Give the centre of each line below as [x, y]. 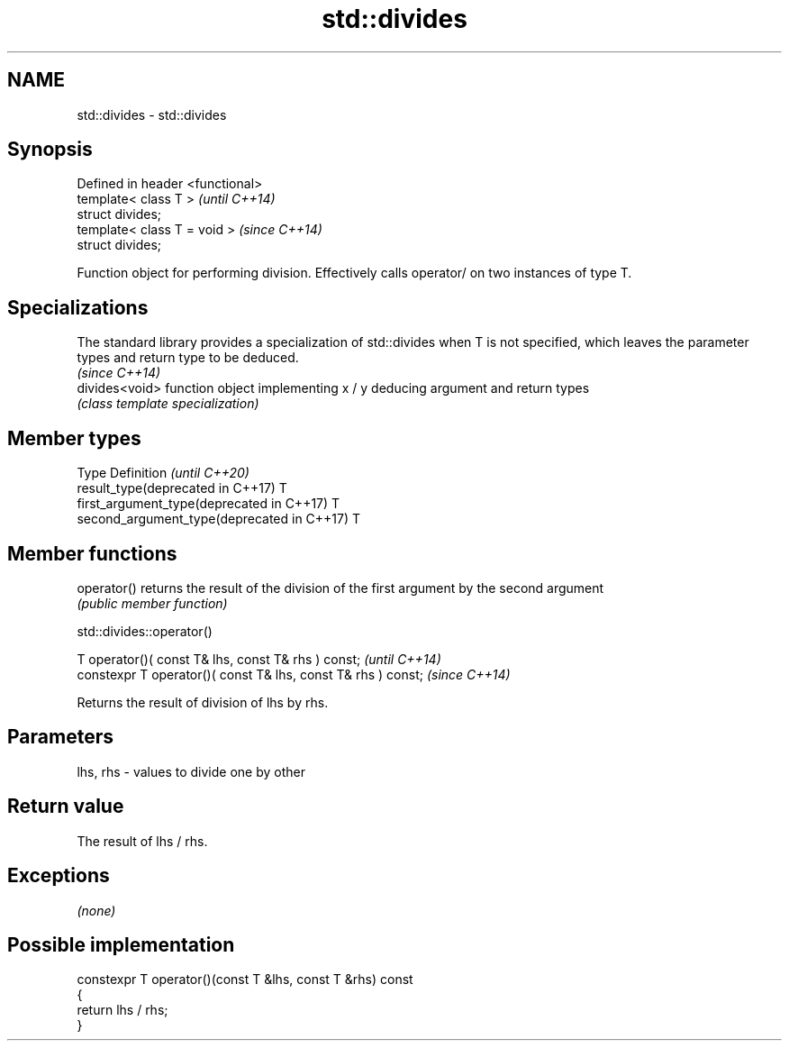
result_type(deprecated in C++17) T [182, 488]
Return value [66, 807]
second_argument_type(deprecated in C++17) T [219, 519]
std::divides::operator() [145, 631]
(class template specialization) [168, 404]
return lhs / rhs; [122, 1010]
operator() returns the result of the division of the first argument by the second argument [340, 588]
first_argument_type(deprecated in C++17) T [209, 504]
